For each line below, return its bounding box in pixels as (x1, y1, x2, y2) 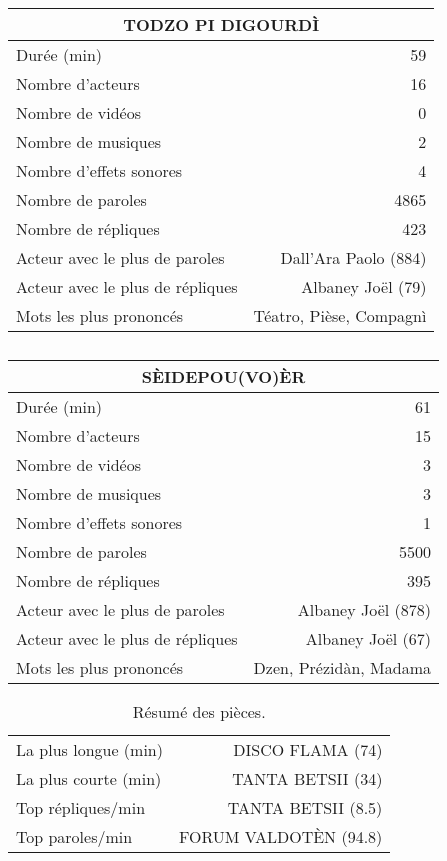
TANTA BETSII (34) (232, 767, 383, 790)
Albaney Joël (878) (297, 598, 431, 621)
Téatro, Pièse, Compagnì (253, 304, 427, 327)
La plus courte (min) (16, 767, 162, 790)
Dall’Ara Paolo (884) (280, 246, 427, 269)
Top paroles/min (16, 825, 133, 848)
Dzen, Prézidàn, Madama (253, 656, 431, 679)
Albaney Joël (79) (301, 275, 427, 298)
